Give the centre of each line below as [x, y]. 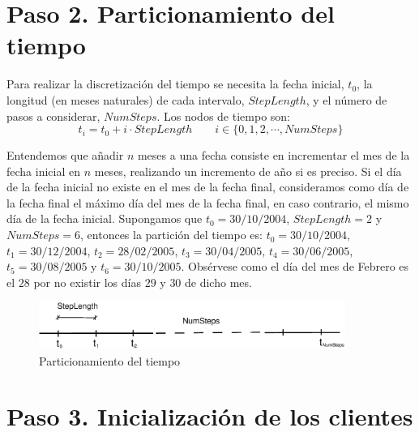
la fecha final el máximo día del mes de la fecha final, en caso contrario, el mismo [208, 202]
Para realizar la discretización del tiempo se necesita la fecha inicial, [175, 84]
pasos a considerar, [53, 115]
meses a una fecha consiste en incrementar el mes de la [274, 155]
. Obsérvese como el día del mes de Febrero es [295, 266]
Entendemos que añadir [65, 155]
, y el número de [346, 99]
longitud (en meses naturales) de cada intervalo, [126, 99]
